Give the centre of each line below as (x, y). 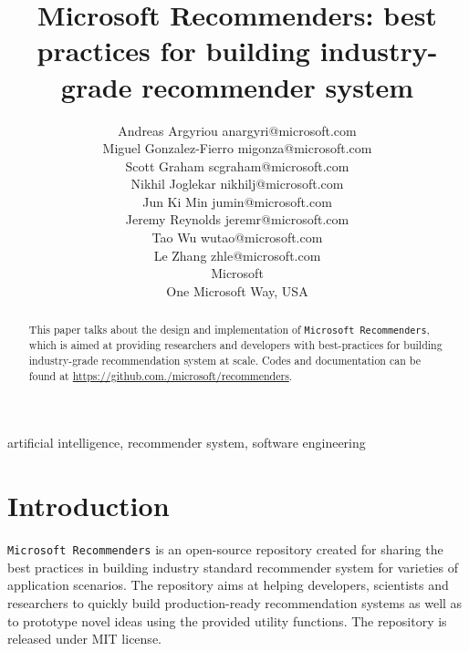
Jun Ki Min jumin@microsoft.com (237, 201)
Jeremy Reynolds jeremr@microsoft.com (237, 219)
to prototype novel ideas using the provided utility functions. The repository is (227, 620)
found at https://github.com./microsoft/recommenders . (161, 375)
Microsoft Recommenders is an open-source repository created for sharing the (225, 549)
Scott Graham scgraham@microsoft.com (237, 165)
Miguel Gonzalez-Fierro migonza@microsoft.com (237, 148)
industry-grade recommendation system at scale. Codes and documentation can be (224, 361)
